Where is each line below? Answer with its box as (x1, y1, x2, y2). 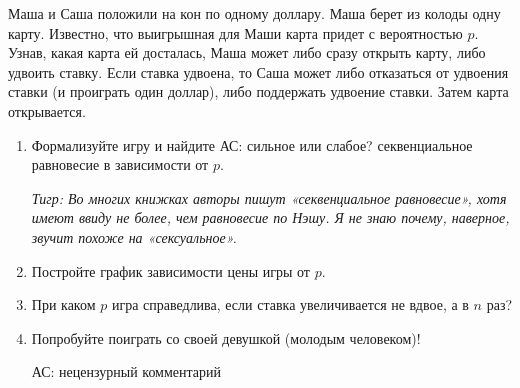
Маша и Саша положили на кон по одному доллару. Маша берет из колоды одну (8, 3, 501, 23)
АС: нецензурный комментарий (31, 361, 222, 382)
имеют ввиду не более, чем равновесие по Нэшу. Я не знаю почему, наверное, (31, 207, 510, 228)
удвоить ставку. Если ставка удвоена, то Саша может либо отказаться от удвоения (8, 61, 509, 82)
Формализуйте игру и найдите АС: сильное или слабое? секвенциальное (31, 134, 473, 155)
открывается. (8, 100, 86, 121)
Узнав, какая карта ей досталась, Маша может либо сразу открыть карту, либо (8, 42, 486, 63)
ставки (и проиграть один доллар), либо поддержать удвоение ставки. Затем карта (8, 81, 509, 102)
